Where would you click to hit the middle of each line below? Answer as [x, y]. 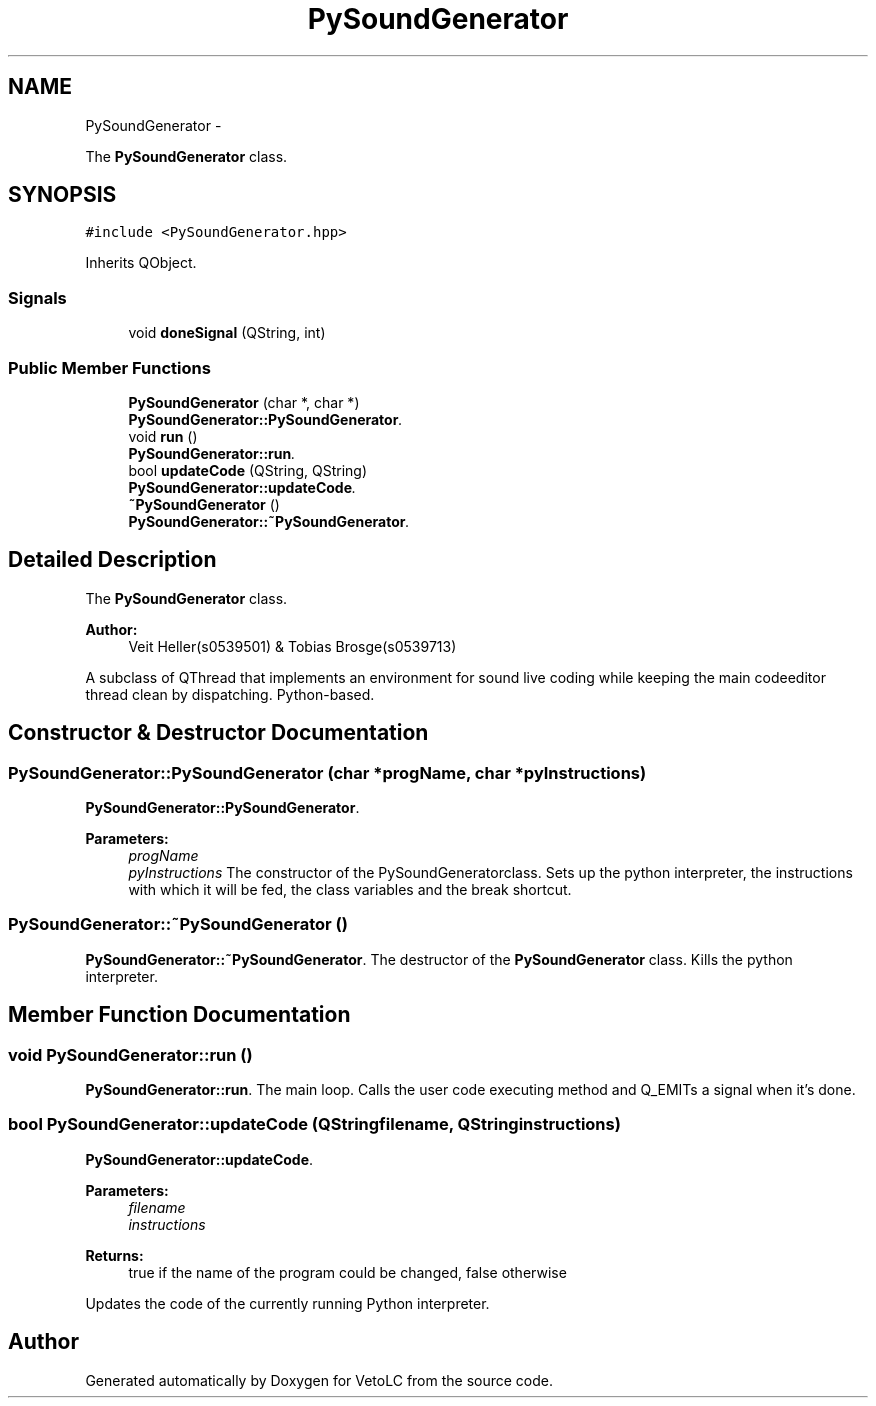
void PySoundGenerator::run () [130, 1054]
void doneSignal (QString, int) [227, 333]
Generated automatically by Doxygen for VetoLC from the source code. [319, 1380]
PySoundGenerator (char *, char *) [244, 402]
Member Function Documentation [179, 1015]
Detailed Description [112, 560]
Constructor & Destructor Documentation [218, 733]
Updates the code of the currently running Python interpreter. [287, 1303]
